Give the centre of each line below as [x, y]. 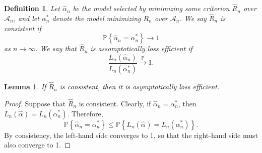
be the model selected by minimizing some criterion [151, 8]
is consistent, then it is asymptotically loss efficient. [140, 87]
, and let [26, 18]
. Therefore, [85, 113]
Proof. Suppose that [35, 103]
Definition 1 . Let [32, 8]
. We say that [56, 48]
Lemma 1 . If [25, 87]
